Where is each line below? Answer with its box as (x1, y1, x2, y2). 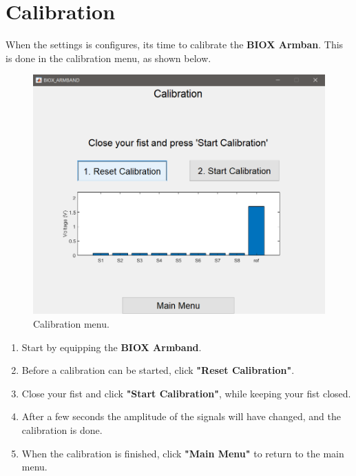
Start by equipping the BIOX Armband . (21, 339, 202, 354)
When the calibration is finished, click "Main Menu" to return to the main (21, 446, 344, 460)
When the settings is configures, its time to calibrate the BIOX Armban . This (6, 37, 344, 52)
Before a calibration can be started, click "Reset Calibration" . (21, 363, 295, 377)
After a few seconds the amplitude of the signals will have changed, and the (21, 409, 341, 424)
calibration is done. (21, 422, 103, 437)
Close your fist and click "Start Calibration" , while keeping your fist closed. (21, 386, 351, 400)
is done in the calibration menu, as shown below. (6, 50, 211, 65)
